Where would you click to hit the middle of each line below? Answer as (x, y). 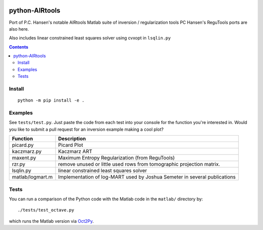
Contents (19, 47)
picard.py (23, 145)
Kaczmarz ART (75, 152)
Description (72, 139)
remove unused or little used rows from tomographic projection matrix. (139, 164)
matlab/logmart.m (32, 177)
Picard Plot (71, 145)
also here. (19, 29)
